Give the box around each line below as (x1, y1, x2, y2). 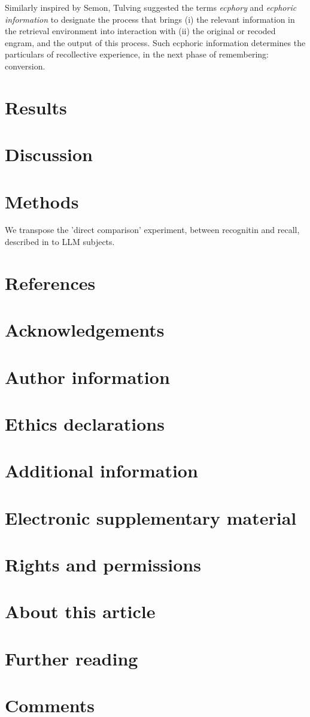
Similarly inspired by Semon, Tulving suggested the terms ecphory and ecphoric (5, 1, 297, 13)
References (5, 270, 96, 295)
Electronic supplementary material (5, 505, 297, 530)
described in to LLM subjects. (5, 235, 115, 248)
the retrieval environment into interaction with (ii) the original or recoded (5, 25, 276, 37)
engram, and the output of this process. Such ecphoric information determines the (5, 36, 306, 49)
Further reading (5, 646, 138, 670)
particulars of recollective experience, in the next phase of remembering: (5, 48, 269, 60)
